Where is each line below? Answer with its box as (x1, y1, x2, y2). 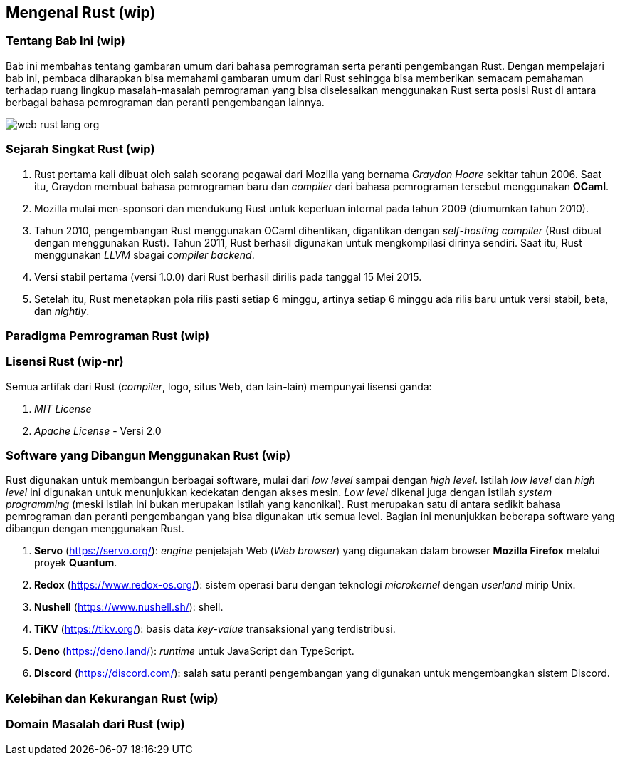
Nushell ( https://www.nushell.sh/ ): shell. (34, 601, 224, 614)
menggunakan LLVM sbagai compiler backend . (34, 248, 255, 261)
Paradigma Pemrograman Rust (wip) (6, 328, 210, 343)
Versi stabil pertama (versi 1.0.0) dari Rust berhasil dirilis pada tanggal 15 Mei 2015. (34, 270, 422, 283)
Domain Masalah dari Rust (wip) (6, 717, 185, 732)
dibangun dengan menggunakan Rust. (6, 522, 184, 535)
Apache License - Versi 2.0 (34, 424, 162, 437)
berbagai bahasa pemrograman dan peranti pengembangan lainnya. (6, 95, 325, 108)
